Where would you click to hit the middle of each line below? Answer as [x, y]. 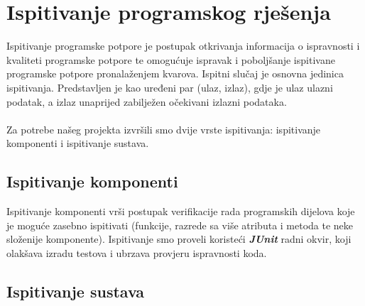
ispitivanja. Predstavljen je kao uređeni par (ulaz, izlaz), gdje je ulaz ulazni [170, 87]
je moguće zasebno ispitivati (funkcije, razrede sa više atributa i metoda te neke [180, 225]
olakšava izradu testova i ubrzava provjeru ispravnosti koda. [137, 252]
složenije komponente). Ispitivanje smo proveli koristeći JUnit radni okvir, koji [179, 239]
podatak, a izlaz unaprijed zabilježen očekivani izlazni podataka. [147, 101]
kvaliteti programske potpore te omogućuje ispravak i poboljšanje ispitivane [171, 59]
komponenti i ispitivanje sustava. [78, 143]
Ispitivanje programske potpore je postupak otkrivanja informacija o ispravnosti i [183, 46]
